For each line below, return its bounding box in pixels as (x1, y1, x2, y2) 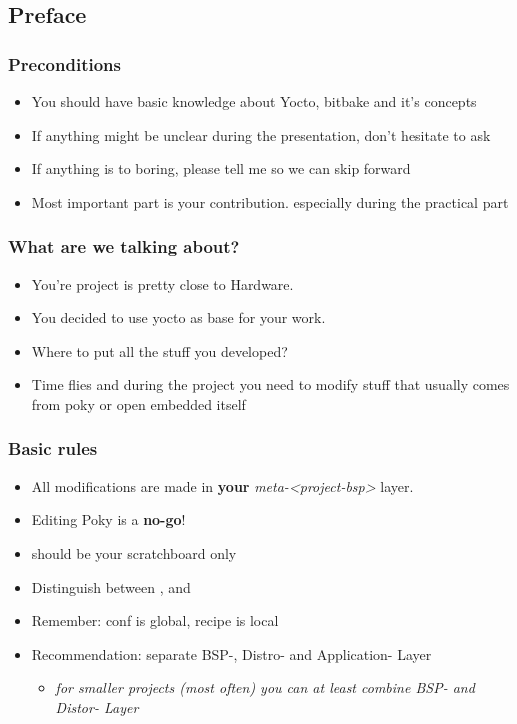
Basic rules (8, 436, 98, 461)
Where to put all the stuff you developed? (31, 340, 288, 361)
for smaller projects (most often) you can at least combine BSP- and (55, 677, 475, 698)
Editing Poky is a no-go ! (31, 509, 186, 530)
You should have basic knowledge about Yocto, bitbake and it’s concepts (31, 91, 477, 111)
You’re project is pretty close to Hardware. (31, 273, 294, 294)
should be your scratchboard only (31, 542, 237, 563)
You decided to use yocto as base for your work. (31, 307, 326, 328)
